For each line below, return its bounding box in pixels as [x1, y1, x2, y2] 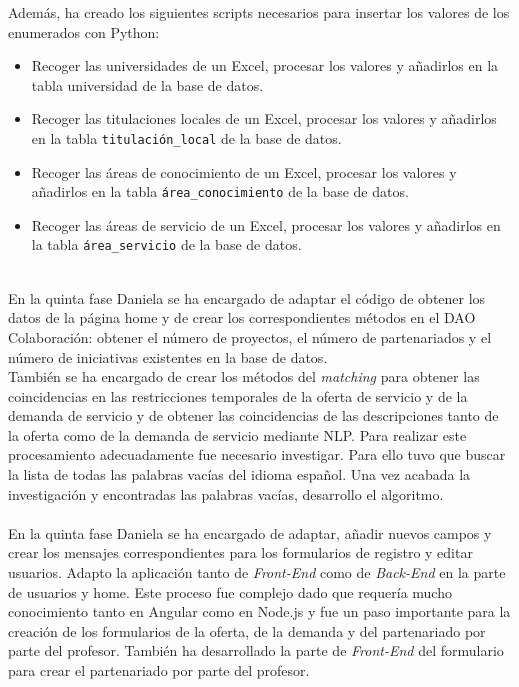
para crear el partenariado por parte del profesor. [8, 660, 310, 680]
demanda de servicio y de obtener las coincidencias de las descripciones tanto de [8, 405, 499, 426]
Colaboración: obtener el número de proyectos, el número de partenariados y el [8, 326, 492, 347]
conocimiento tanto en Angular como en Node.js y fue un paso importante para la [8, 601, 511, 622]
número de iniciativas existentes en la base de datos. [8, 346, 328, 367]
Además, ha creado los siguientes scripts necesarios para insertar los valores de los [8, 2, 510, 22]
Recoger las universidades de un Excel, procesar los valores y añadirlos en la [31, 55, 499, 76]
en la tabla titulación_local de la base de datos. [31, 127, 342, 148]
